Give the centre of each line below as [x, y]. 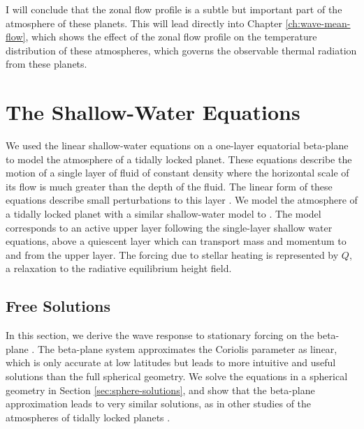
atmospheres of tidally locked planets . [88, 417]
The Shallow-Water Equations [153, 112]
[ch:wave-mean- [318, 23]
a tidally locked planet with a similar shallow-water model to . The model [163, 214]
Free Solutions [58, 306]
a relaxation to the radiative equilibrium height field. [119, 268]
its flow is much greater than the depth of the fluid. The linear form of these [169, 186]
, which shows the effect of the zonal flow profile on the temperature [171, 37]
